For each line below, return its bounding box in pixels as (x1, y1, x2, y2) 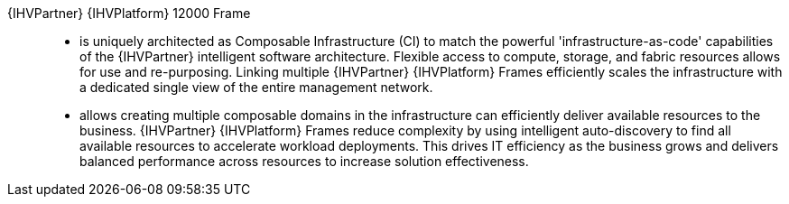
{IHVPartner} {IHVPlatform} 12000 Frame (7, 5, 251, 21)
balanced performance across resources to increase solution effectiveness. (79, 153, 529, 169)
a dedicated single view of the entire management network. (79, 79, 433, 95)
